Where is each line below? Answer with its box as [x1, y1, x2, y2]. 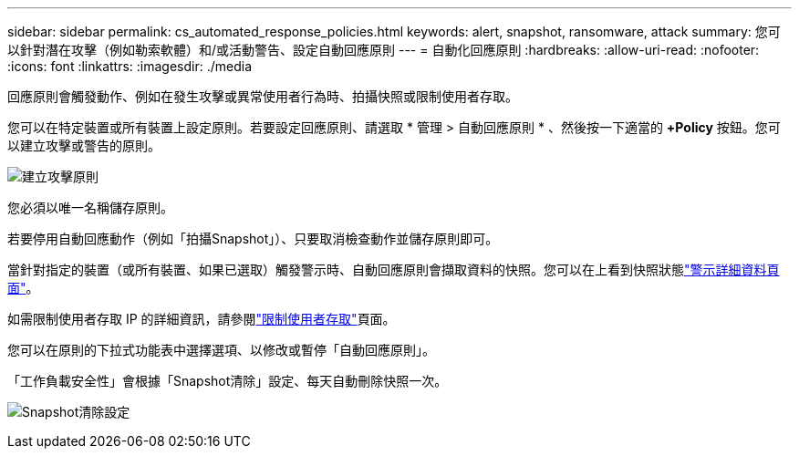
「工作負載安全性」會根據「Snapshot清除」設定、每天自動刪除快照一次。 [7, 373, 448, 389]
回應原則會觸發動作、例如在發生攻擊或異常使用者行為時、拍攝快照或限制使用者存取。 [7, 88, 518, 104]
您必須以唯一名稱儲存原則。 [7, 200, 173, 215]
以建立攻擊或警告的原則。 [7, 138, 161, 153]
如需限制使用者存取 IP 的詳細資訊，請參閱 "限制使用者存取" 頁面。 [7, 311, 396, 326]
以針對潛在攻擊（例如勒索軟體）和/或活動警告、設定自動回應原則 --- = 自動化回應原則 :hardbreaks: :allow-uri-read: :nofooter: [7, 42, 760, 57]
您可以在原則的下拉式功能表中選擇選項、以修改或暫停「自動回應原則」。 [7, 342, 435, 358]
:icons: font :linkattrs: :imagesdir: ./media [7, 58, 253, 74]
